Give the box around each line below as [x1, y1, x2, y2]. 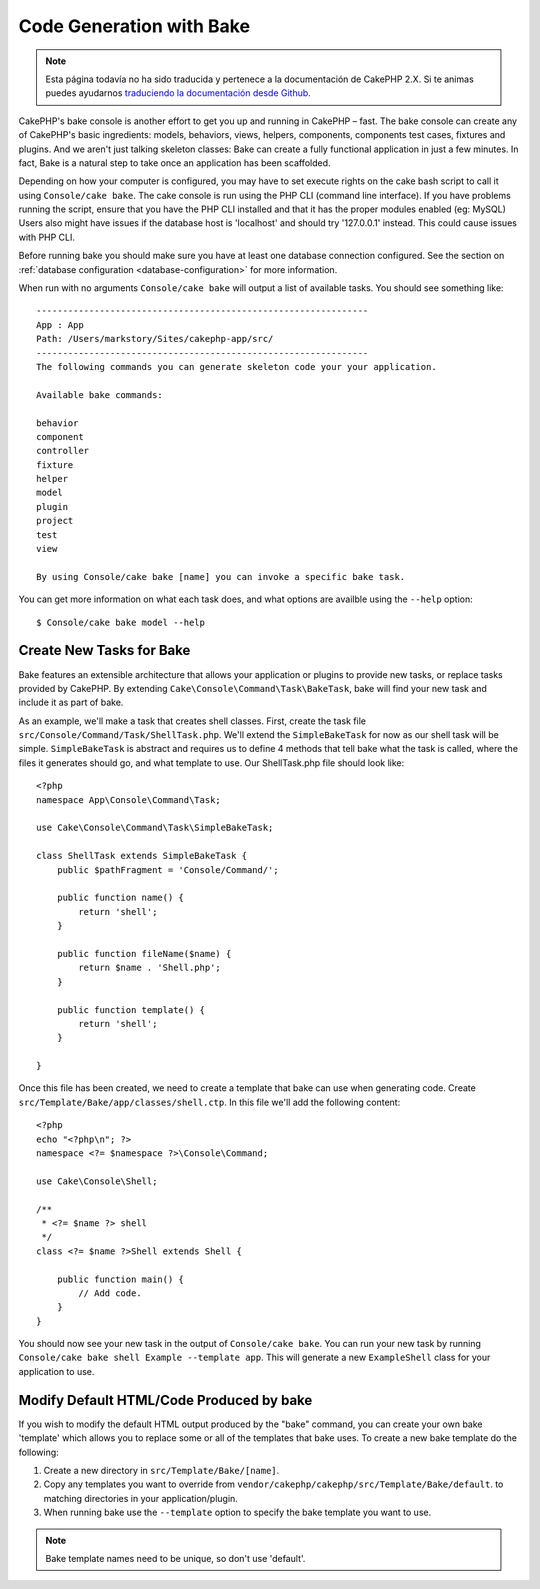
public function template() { [56, 1004, 205, 1015]
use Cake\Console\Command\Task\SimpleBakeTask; [36, 822, 274, 834]
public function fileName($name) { [56, 948, 232, 959]
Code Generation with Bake [18, 15, 250, 37]
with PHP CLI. [18, 231, 75, 243]
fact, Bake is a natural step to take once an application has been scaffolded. [18, 156, 331, 169]
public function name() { [56, 892, 185, 904]
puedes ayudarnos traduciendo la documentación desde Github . [45, 87, 312, 99]
